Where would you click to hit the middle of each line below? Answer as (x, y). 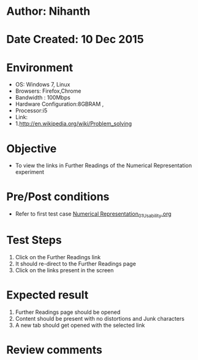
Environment (40, 67)
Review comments (54, 350)
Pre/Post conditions (58, 197)
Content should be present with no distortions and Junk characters (100, 318)
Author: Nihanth (48, 11)
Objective (32, 148)
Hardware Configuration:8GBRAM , (59, 104)
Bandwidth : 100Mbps (43, 98)
